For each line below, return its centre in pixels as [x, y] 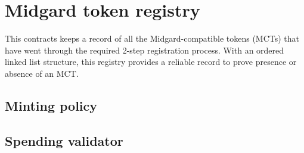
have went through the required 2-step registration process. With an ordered [145, 50]
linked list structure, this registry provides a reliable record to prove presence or [151, 62]
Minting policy [51, 105]
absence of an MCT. [42, 73]
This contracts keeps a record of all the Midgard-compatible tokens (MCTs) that [152, 38]
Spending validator [64, 140]
